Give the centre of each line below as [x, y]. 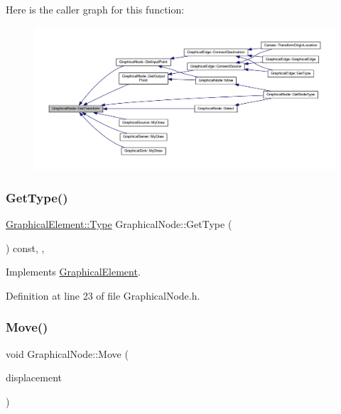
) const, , [25, 247]
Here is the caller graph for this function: [95, 9]
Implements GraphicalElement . [73, 272]
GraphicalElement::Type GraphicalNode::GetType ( [119, 224]
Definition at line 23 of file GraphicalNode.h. [103, 295]
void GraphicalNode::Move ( [67, 353]
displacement [34, 377]
